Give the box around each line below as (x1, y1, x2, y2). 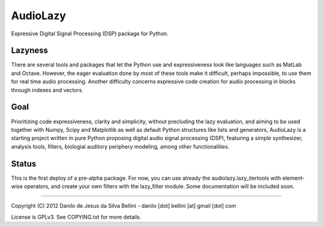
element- (282, 174, 305, 181)
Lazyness (11, 46, 48, 56)
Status (11, 159, 37, 169)
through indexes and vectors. (11, 86, 84, 93)
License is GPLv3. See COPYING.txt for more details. (11, 213, 142, 220)
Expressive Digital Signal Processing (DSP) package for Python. (11, 30, 169, 37)
